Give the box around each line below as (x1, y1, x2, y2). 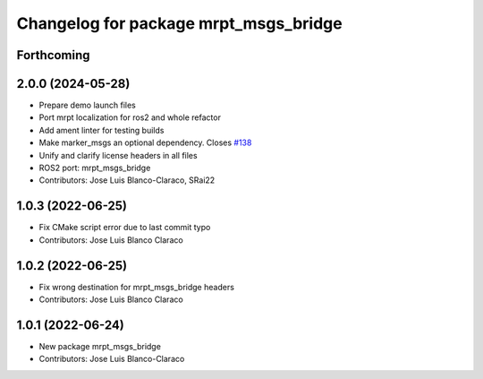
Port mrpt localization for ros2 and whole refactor (38, 112, 221, 123)
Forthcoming (16, 47, 90, 63)
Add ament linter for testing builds (38, 125, 165, 135)
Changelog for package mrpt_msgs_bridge (16, 13, 343, 33)
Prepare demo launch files (38, 99, 136, 111)
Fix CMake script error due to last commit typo (38, 222, 211, 233)
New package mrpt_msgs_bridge (38, 340, 161, 351)
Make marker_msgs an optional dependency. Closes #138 (38, 137, 252, 148)
